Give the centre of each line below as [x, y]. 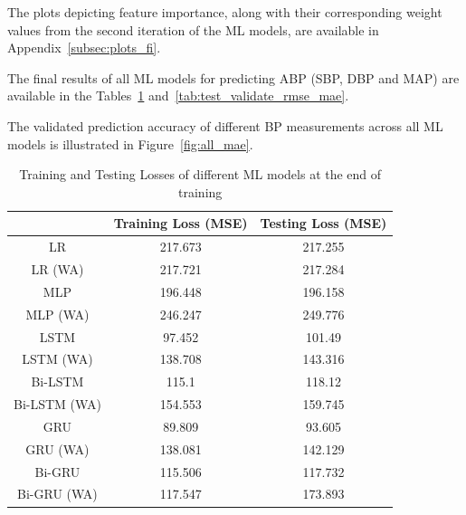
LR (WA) [57, 269]
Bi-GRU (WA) [57, 494]
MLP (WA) [57, 314]
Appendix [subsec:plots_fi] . [84, 48]
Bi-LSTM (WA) [57, 404]
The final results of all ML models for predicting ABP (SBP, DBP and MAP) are [233, 77]
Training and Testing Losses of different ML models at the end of [200, 174]
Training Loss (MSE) [181, 223]
